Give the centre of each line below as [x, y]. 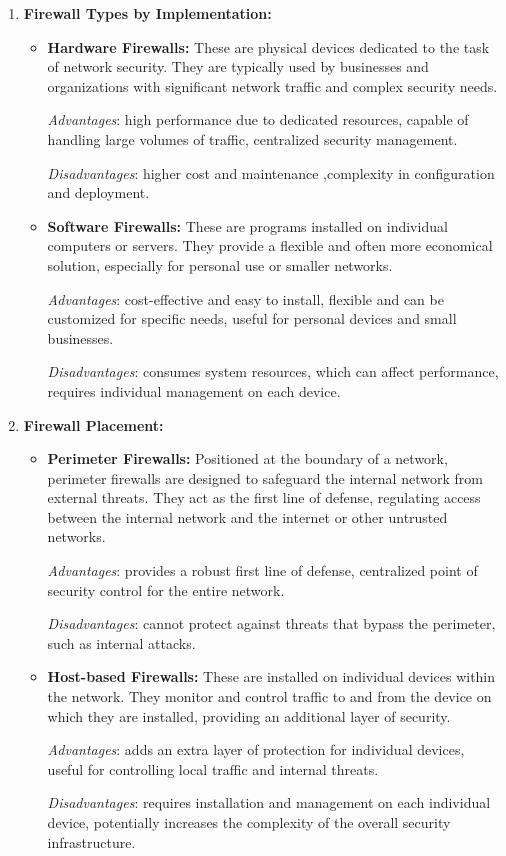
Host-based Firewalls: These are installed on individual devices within [271, 676]
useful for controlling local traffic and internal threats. [213, 768]
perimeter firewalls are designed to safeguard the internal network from [265, 477]
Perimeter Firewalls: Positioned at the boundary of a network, [247, 458]
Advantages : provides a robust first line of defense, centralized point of [262, 570]
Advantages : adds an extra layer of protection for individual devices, [256, 749]
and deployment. [98, 192]
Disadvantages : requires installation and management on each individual [269, 802]
